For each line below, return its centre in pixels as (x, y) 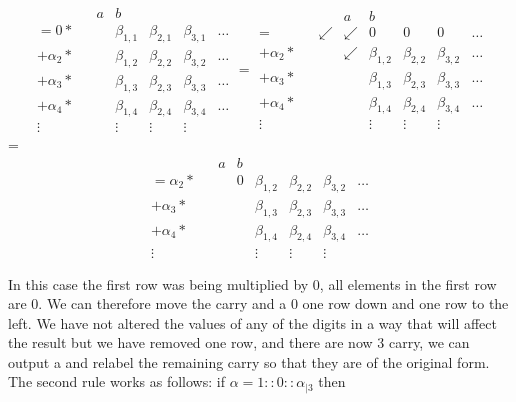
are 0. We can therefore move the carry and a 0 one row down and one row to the (258, 303)
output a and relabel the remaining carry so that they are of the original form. (249, 361)
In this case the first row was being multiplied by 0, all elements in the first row (252, 283)
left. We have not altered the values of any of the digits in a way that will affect (252, 322)
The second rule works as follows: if (116, 381)
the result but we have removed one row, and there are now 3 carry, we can (239, 342)
